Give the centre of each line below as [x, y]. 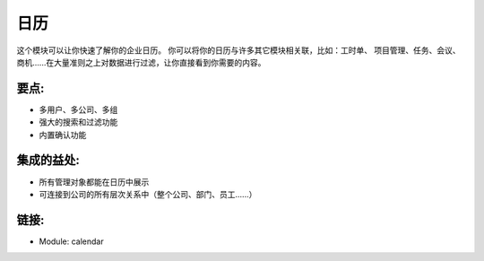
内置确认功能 [63, 135]
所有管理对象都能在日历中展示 [94, 182]
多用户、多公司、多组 [78, 109]
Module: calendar [71, 241]
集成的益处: [48, 160]
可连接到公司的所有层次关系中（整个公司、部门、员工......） [148, 194]
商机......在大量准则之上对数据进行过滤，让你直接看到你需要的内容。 [141, 62]
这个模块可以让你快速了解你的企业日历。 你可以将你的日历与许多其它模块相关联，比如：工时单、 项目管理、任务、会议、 [238, 50]
